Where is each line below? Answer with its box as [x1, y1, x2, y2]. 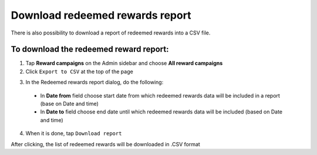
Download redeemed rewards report [11, 9, 191, 22]
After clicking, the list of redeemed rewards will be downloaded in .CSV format [11, 140, 201, 147]
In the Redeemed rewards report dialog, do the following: [25, 79, 164, 86]
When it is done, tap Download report [25, 130, 122, 137]
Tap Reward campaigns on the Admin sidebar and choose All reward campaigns [25, 60, 223, 67]
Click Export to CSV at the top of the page [25, 68, 133, 75]
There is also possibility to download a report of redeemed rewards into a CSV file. [11, 29, 211, 36]
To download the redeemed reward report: [11, 44, 169, 54]
